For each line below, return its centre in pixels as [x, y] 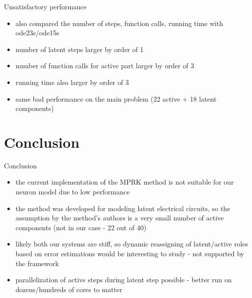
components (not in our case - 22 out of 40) [81, 227]
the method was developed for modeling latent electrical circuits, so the [123, 208]
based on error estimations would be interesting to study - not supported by [130, 254]
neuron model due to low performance [73, 192]
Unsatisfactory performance [45, 6]
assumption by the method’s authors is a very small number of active [120, 218]
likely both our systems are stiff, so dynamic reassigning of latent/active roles [132, 244]
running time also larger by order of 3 [72, 82]
